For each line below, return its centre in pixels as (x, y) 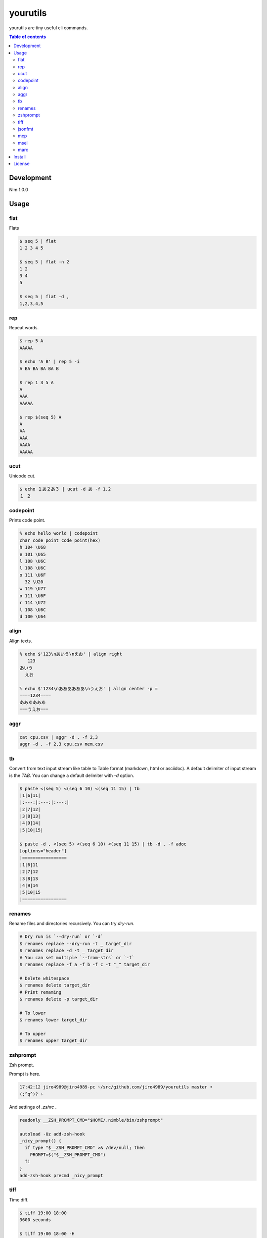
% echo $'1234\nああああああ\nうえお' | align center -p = (89, 689)
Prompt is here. (25, 1074)
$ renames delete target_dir (55, 985)
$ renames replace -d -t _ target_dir (67, 951)
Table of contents (28, 37)
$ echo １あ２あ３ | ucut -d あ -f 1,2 (65, 489)
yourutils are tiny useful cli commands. (48, 28)
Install (20, 156)
